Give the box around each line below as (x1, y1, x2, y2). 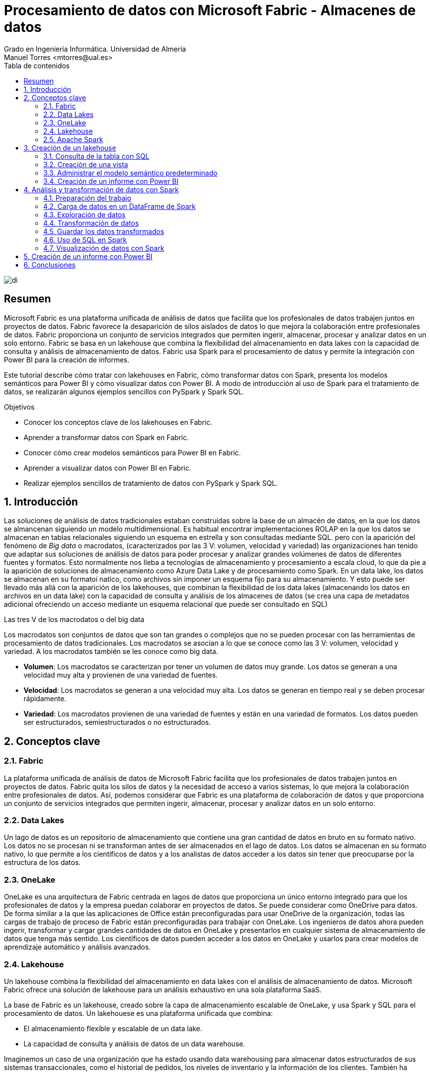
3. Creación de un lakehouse (24, 143, 116, 152)
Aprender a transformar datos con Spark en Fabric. (24, 433, 189, 442)
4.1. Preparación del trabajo (43, 193, 132, 202)
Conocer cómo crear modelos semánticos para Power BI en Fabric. (24, 448, 241, 457)
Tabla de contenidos (4, 61, 70, 70)
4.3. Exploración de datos (43, 210, 126, 219)
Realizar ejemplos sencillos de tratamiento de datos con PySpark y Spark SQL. (24, 478, 278, 487)
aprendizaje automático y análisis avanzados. (4, 943, 151, 952)
